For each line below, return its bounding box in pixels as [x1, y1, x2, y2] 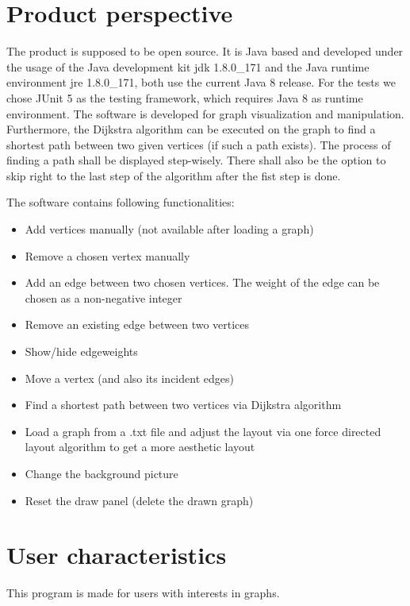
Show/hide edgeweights [25, 343, 138, 360]
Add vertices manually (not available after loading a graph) [25, 221, 314, 237]
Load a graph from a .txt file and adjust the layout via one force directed [25, 423, 381, 439]
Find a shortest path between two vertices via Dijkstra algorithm [25, 396, 342, 413]
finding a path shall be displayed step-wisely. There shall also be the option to [6, 152, 386, 168]
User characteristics [6, 538, 227, 571]
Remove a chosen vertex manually [25, 247, 190, 264]
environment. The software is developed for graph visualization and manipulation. [6, 105, 404, 122]
